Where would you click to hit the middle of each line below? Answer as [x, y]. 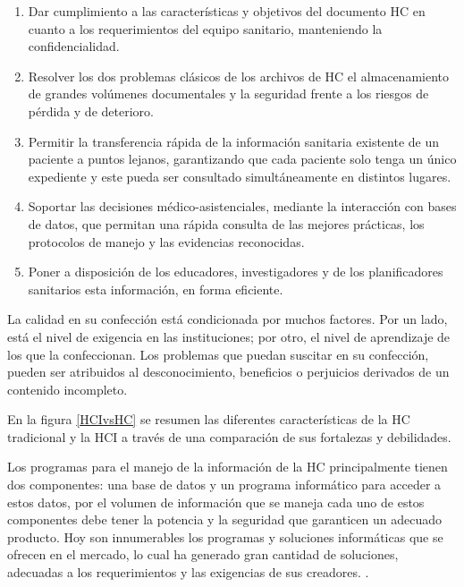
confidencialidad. [74, 46]
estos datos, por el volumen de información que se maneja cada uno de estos [216, 502]
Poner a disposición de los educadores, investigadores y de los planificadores [236, 272]
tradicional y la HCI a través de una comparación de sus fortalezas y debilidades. [229, 436]
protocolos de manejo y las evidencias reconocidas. [166, 241]
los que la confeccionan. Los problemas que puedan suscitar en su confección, [218, 354]
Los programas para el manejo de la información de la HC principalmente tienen [228, 467]
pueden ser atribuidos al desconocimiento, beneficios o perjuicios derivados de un [228, 372]
